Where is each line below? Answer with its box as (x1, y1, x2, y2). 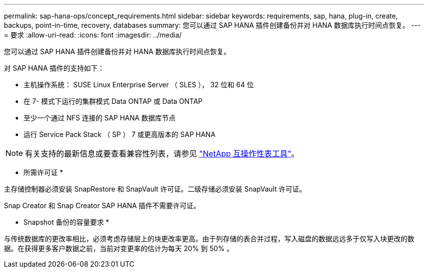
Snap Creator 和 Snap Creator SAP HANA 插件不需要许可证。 (4, 201, 200, 210)
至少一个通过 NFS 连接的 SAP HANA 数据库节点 (23, 114, 176, 122)
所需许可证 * (23, 168, 63, 176)
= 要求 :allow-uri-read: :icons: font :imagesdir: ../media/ (4, 31, 182, 39)
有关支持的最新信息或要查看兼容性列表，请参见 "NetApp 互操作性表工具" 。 (25, 149, 300, 158)
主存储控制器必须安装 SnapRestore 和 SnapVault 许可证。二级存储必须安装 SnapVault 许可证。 (4, 185, 306, 193)
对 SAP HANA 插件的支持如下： (4, 64, 105, 72)
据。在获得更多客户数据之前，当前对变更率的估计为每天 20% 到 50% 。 (4, 244, 234, 253)
